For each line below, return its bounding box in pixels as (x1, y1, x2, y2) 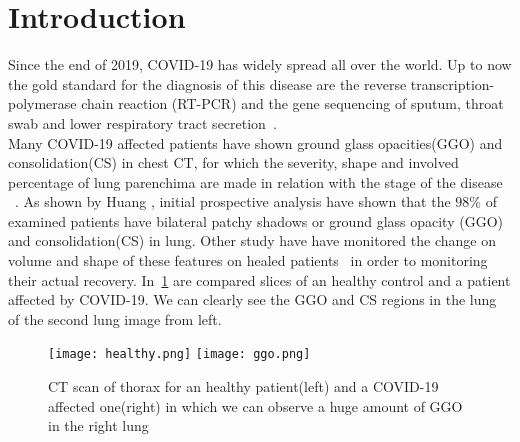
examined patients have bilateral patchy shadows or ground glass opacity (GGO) (8, 210, 503, 231)
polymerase (8, 93, 77, 114)
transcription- (410, 73, 495, 94)
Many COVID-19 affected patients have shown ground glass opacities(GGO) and (8, 132, 503, 153)
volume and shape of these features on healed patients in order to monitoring (8, 250, 488, 271)
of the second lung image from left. (8, 308, 222, 329)
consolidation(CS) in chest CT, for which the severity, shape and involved (8, 152, 459, 173)
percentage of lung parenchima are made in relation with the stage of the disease (8, 171, 503, 192)
